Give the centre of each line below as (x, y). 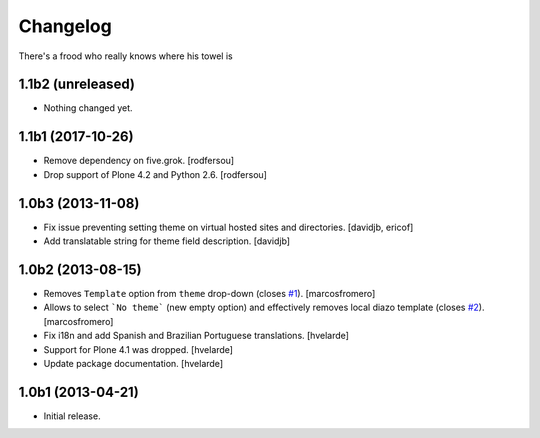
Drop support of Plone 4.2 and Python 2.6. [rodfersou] (155, 174)
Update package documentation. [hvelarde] (133, 363)
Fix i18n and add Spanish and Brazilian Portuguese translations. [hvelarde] (196, 336)
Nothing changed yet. (88, 108)
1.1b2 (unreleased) (76, 84)
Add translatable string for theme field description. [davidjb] (166, 241)
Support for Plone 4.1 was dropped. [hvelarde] (138, 349)
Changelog (65, 26)
